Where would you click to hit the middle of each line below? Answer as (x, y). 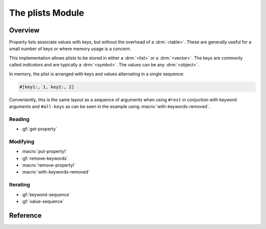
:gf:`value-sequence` (43, 201)
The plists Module (47, 13)
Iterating (20, 185)
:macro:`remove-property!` (49, 165)
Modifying (22, 142)
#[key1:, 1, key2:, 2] (47, 87)
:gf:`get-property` (39, 129)
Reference (25, 215)
